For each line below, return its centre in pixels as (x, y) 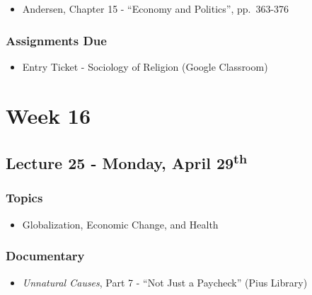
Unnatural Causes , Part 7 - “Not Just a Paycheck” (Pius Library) (165, 282)
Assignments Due (56, 40)
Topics (24, 198)
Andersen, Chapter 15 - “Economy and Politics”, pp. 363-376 (156, 8)
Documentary (45, 256)
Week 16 (48, 115)
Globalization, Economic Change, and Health (120, 224)
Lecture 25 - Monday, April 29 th (127, 162)
